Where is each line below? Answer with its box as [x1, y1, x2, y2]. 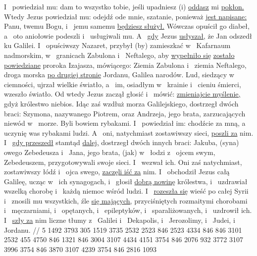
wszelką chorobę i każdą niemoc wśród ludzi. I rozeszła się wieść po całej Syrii [4, 186, 249, 196]
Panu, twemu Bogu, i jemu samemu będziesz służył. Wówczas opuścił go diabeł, [4, 21, 250, 31]
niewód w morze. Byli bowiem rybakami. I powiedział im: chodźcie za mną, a [4, 118, 246, 128]
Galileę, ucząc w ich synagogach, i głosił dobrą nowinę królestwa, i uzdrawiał [4, 176, 248, 186]
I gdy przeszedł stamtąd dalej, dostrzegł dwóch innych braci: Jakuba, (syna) [4, 137, 239, 148]
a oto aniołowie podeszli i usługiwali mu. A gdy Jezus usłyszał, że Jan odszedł [4, 30, 252, 41]
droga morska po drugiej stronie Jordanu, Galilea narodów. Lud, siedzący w [4, 69, 234, 80]
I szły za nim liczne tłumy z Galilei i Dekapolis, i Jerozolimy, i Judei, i [4, 215, 235, 225]
